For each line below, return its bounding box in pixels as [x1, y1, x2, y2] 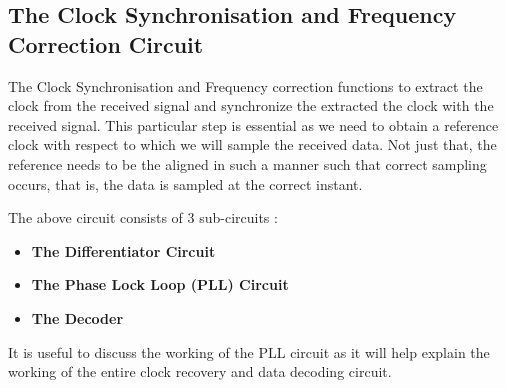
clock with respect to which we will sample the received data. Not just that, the [8, 134, 497, 155]
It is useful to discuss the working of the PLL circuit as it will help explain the [8, 341, 490, 362]
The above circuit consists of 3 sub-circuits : [8, 207, 278, 228]
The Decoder [31, 307, 124, 328]
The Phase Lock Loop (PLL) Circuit [31, 274, 289, 295]
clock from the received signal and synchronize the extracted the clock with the [8, 95, 494, 116]
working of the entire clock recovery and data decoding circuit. [8, 361, 392, 382]
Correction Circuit [8, 28, 204, 59]
